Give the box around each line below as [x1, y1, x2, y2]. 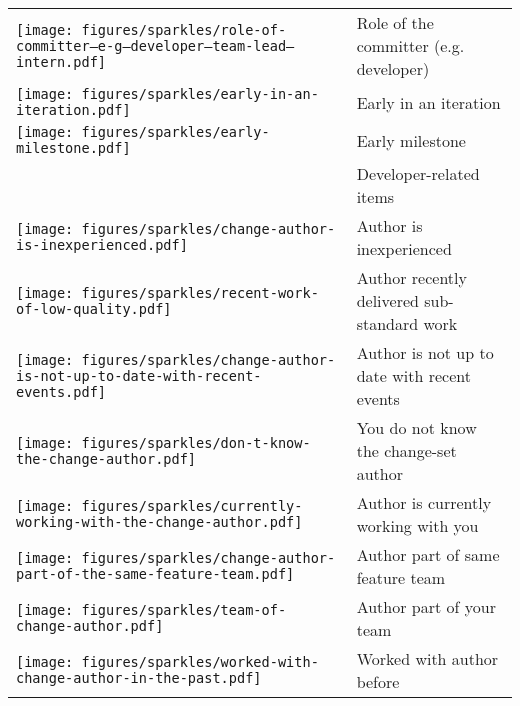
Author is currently [356, 491, 492, 514]
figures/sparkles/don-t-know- [81, 434, 311, 451]
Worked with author [356, 647, 499, 670]
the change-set [356, 439, 457, 462]
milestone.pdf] [16, 140, 131, 156]
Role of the [356, 11, 434, 34]
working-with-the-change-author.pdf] [16, 514, 303, 530]
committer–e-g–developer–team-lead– [16, 37, 295, 54]
